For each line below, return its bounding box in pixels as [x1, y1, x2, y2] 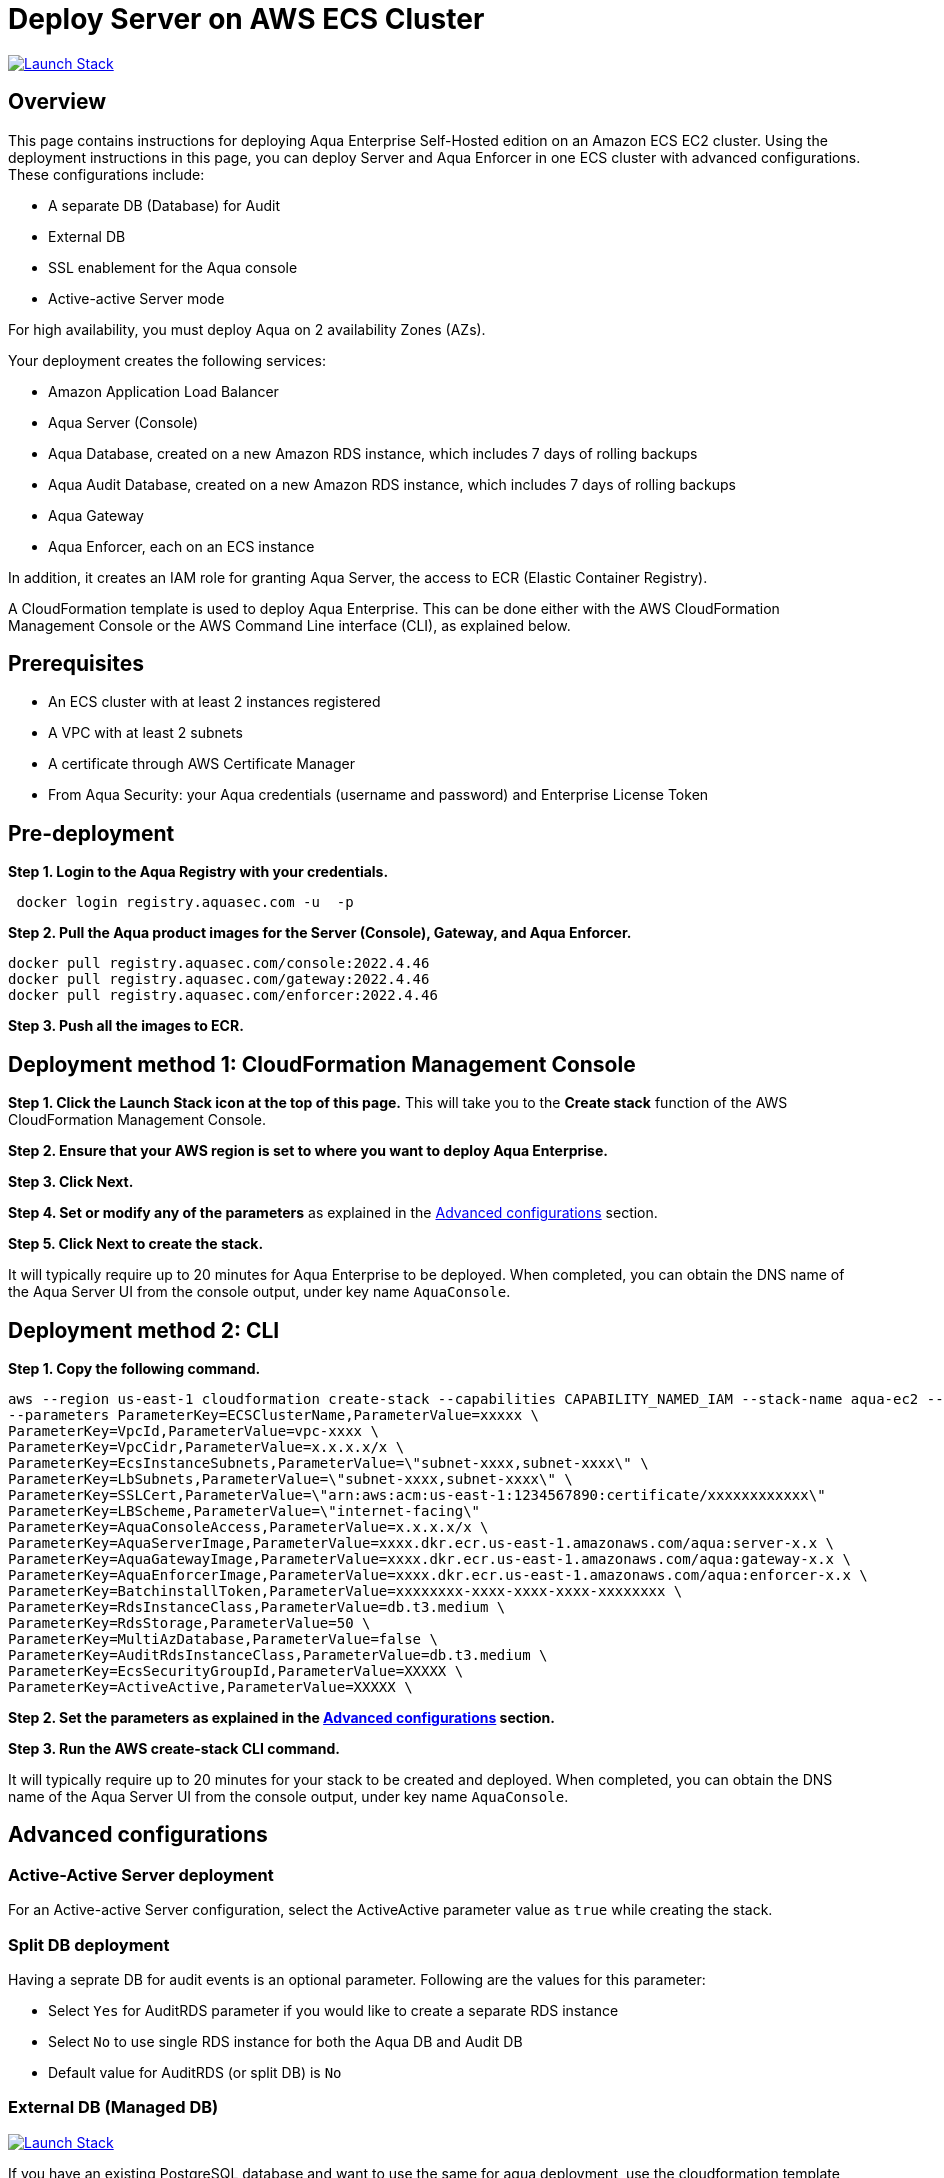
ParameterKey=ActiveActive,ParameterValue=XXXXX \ [8, 1678, 413, 1695]
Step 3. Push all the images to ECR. [8, 1017, 244, 1035]
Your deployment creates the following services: [8, 351, 326, 369]
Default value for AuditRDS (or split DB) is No [48, 2063, 342, 2081]
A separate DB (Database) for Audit [48, 196, 281, 214]
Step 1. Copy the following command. [8, 1359, 261, 1377]
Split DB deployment [8, 1934, 170, 1955]
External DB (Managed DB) [8, 2097, 219, 2118]
